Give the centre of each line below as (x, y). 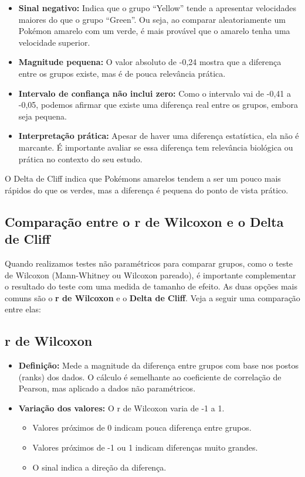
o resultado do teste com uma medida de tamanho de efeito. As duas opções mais (151, 286)
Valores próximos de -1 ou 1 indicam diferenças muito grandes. (145, 447)
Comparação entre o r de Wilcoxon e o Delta (144, 221)
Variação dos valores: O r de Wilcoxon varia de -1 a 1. (121, 408)
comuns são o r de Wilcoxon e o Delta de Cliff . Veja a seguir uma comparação (152, 297)
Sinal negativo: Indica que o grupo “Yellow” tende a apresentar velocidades (157, 8)
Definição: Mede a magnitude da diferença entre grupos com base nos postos (159, 365)
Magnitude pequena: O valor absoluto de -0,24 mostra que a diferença (150, 62)
